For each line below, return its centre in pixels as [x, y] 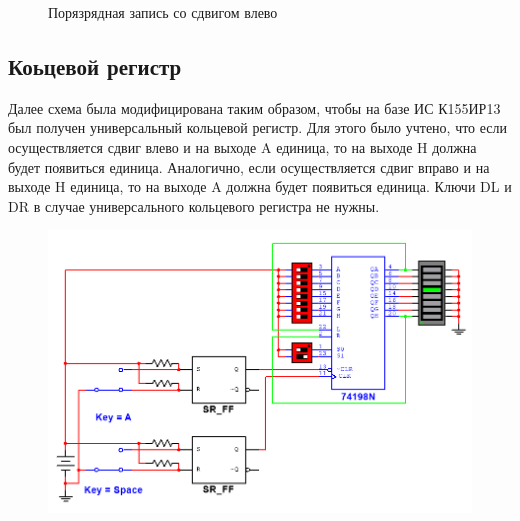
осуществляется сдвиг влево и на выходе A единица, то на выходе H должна [242, 146]
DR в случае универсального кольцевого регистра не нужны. [194, 205]
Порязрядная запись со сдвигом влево [163, 12]
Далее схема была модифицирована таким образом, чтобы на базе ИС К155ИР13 [254, 107]
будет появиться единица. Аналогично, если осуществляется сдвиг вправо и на [249, 166]
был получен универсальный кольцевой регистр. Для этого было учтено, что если [258, 127]
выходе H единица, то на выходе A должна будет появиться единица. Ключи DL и [260, 186]
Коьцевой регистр [95, 65]
